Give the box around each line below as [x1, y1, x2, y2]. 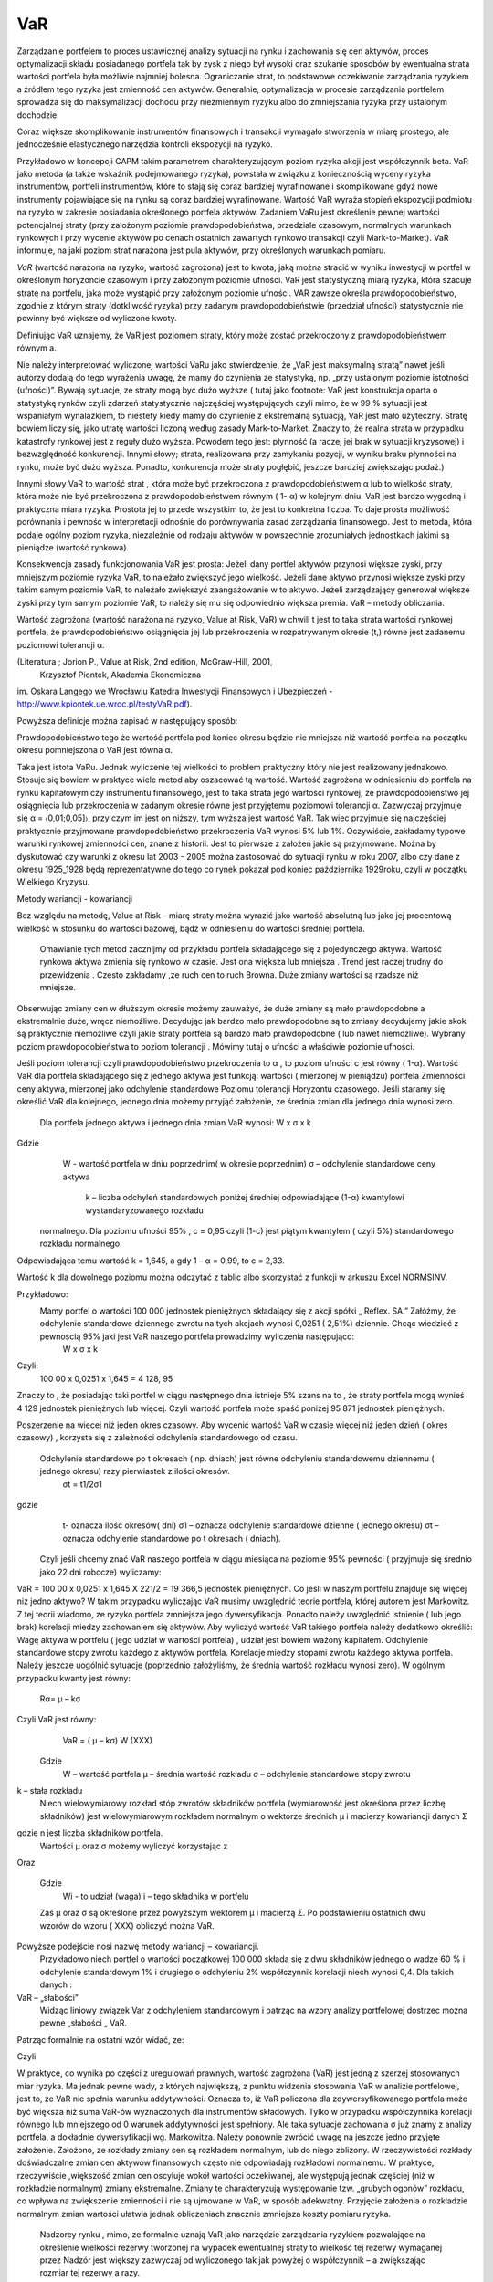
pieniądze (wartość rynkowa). [16, 542, 130, 552]
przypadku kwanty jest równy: [16, 1672, 131, 1683]
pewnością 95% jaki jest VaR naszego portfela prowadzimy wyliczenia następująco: [39, 1331, 355, 1342]
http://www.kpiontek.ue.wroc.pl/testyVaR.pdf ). [16, 698, 193, 709]
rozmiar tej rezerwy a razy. [39, 2267, 141, 2278]
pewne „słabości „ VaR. [39, 2017, 128, 2028]
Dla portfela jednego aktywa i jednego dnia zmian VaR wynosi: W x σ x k [39, 1116, 312, 1127]
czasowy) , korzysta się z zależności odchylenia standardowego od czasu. [16, 1432, 298, 1443]
